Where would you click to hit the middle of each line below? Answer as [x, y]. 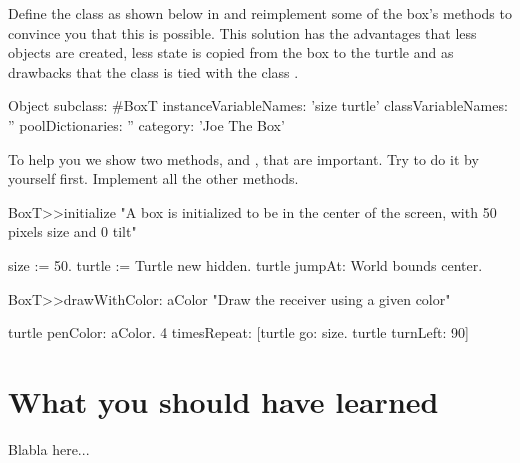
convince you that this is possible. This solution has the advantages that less [242, 32]
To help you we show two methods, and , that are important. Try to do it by [243, 158]
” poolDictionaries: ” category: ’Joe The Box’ [146, 124]
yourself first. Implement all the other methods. [153, 178]
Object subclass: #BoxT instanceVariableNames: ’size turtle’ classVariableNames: [258, 105]
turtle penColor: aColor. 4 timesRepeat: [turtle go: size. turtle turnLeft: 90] [238, 332]
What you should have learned [223, 400]
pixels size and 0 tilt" [72, 231]
